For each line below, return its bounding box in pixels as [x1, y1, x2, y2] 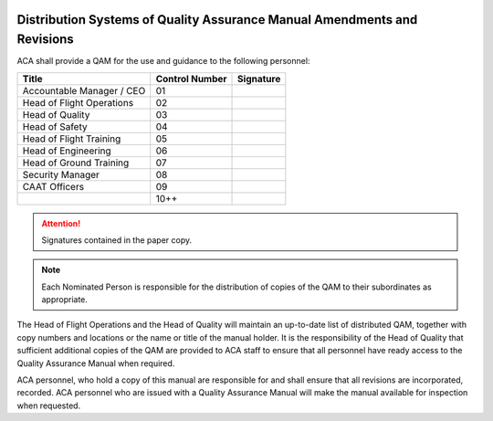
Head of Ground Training [22, 156, 130, 169]
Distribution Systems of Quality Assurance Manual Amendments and [16, 12, 418, 27]
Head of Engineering [22, 144, 111, 157]
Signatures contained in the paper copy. [41, 234, 193, 246]
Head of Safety [22, 120, 88, 132]
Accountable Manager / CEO [22, 84, 146, 97]
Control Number [155, 72, 227, 85]
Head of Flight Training [22, 132, 121, 145]
